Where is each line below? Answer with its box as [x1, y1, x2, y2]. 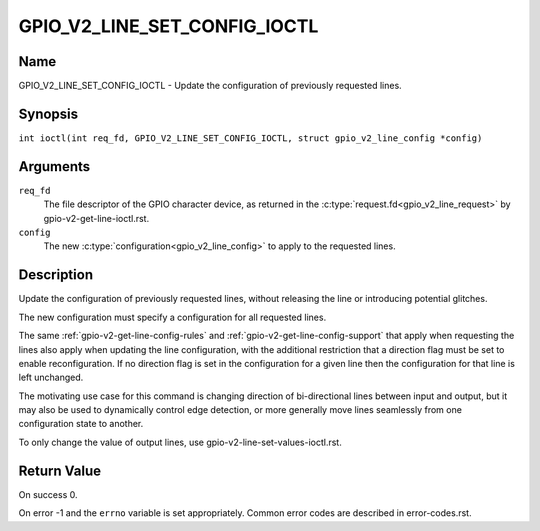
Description [18, 266, 94, 284]
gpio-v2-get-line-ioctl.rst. [43, 212, 150, 224]
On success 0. [18, 488, 78, 500]
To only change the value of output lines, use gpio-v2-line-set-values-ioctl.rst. [18, 436, 342, 448]
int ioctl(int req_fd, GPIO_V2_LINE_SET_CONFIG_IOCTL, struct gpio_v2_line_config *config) [18, 132, 483, 144]
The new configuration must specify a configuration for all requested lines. [18, 311, 327, 323]
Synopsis [18, 105, 79, 122]
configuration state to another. [18, 418, 144, 430]
